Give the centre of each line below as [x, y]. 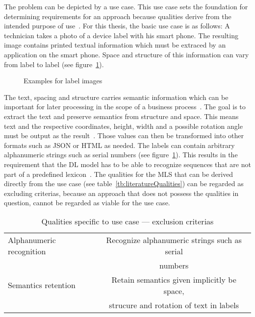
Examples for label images [63, 81]
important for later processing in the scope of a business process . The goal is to [125, 107]
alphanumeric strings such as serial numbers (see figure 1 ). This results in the [121, 155]
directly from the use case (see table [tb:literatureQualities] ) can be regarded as [124, 183]
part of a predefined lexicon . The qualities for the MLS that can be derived [119, 174]
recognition [27, 251]
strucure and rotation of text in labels [174, 305]
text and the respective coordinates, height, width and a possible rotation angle [123, 126]
